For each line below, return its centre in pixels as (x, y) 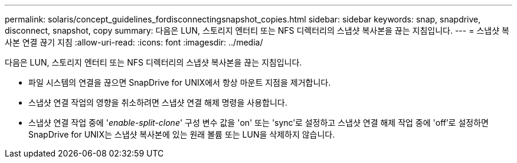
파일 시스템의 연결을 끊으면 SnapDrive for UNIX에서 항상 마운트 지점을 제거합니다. (180, 82)
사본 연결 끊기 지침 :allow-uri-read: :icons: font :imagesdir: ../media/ (134, 42)
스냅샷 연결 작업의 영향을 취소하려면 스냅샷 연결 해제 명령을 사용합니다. (158, 102)
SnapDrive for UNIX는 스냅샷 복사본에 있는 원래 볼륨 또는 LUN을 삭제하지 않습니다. (182, 134)
